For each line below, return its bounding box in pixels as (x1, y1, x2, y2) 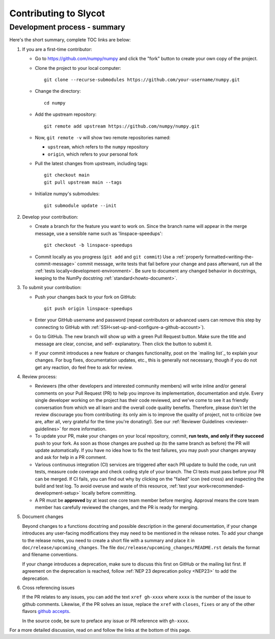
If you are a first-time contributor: (22, 46, 93, 52)
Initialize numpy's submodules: (35, 191, 100, 197)
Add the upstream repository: (35, 111, 97, 117)
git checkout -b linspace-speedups (44, 242, 133, 248)
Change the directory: (35, 88, 81, 94)
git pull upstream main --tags (44, 179, 122, 185)
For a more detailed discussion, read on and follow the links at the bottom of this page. (9, 627, 191, 633)
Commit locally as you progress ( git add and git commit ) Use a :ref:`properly (35, 253, 204, 260)
